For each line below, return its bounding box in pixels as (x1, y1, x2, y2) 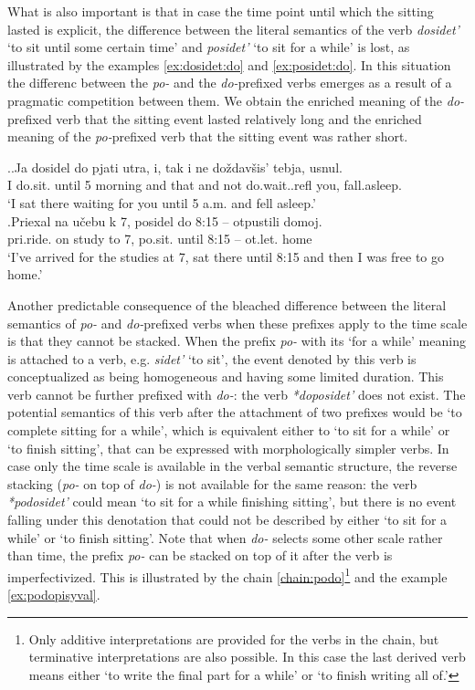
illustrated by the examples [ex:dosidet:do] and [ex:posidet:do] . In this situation (7, 55, 451, 74)
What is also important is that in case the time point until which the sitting (7, 2, 434, 20)
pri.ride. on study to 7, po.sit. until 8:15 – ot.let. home (7, 229, 312, 248)
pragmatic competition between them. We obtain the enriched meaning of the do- (7, 90, 465, 110)
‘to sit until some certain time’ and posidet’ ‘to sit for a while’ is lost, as (7, 37, 410, 57)
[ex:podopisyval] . (7, 585, 100, 604)
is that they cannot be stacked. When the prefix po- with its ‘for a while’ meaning (7, 331, 466, 350)
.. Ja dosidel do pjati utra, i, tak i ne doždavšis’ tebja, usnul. (7, 157, 343, 176)
